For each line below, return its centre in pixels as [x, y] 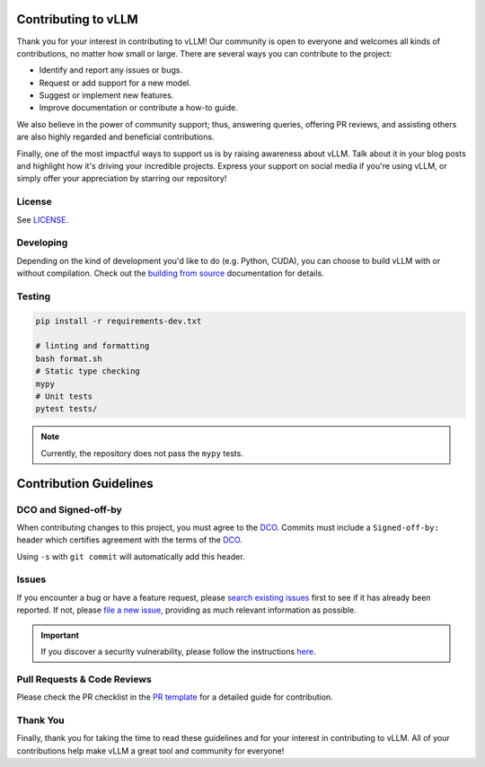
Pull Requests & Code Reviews [84, 679]
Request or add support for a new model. [115, 83]
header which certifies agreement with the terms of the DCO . [129, 540]
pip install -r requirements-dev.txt [119, 321]
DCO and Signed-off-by [70, 509]
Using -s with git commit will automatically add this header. [131, 556]
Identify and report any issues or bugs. [111, 70]
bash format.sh [69, 358]
